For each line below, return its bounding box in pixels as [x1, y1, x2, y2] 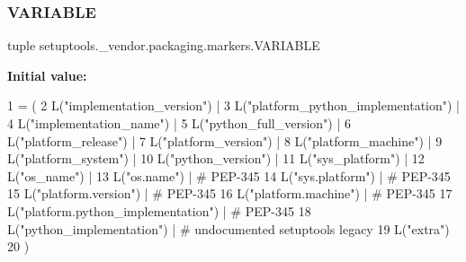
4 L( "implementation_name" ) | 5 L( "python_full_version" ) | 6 [7, 114, 352, 132]
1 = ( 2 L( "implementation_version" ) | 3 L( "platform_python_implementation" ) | [7, 96, 460, 115]
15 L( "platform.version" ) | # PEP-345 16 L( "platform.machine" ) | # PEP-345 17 [7, 184, 453, 203]
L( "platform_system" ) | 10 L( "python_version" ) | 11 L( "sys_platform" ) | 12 [7, 149, 425, 168]
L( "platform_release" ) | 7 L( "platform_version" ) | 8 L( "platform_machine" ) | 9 [7, 131, 443, 150]
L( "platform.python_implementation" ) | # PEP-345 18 [7, 201, 311, 220]
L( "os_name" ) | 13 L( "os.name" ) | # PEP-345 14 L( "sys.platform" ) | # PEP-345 [7, 166, 451, 185]
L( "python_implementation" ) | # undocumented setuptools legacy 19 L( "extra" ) [7, 219, 450, 238]
